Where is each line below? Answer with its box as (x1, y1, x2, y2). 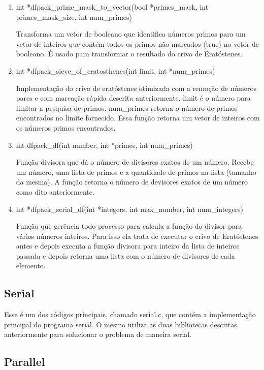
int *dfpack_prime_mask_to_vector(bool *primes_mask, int (16, 2, 209, 12)
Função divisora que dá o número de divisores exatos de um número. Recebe (16, 157, 254, 167)
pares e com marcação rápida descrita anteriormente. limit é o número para (16, 92, 251, 103)
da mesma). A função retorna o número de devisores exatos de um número (16, 176, 248, 187)
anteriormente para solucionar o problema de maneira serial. (4, 329, 192, 340)
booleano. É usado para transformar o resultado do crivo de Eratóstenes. (16, 48, 243, 59)
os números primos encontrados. (16, 122, 116, 133)
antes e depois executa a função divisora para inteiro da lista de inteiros (16, 240, 240, 251)
